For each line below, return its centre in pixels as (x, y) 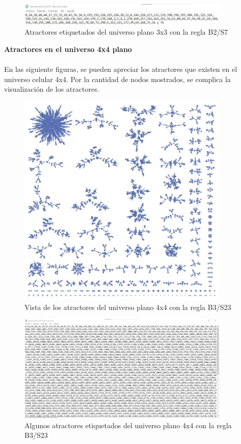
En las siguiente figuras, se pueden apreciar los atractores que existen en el (121, 69)
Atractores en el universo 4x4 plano (68, 49)
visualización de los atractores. (52, 89)
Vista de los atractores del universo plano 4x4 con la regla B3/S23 (128, 307)
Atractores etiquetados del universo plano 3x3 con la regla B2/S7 (126, 32)
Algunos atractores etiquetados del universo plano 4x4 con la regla (128, 425)
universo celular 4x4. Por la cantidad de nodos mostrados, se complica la (117, 79)
